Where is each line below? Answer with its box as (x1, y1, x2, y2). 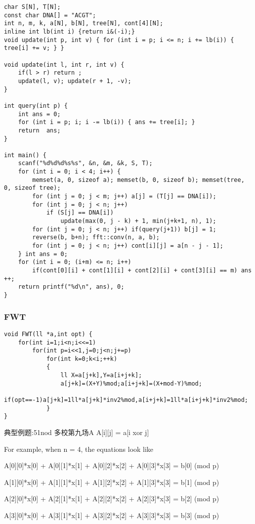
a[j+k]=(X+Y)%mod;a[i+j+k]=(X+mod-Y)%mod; (60, 380, 202, 387)
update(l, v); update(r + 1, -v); (18, 77, 131, 85)
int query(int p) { (4, 102, 68, 109)
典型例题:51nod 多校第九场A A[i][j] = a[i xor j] (4, 427, 149, 437)
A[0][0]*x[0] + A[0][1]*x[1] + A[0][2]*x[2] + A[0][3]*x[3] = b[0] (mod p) (4, 460, 219, 471)
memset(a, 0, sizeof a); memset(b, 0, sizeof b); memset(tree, (32, 176, 245, 183)
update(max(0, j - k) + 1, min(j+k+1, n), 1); (60, 218, 216, 225)
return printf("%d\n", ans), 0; (18, 283, 125, 291)
